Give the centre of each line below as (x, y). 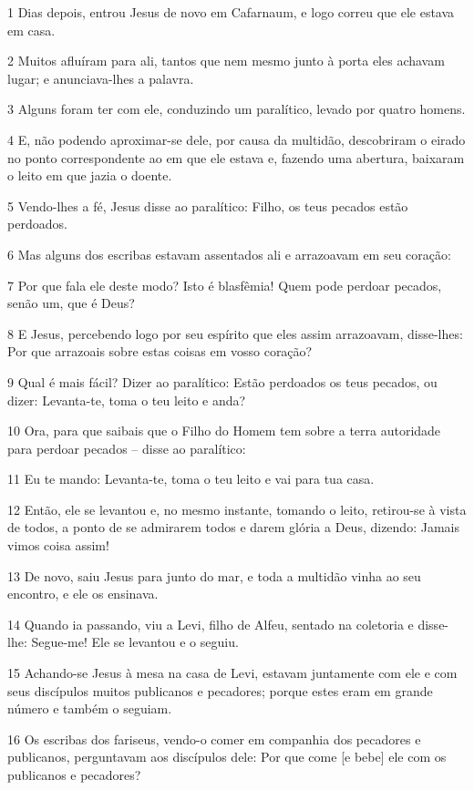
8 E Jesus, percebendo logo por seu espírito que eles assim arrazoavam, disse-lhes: (235, 333)
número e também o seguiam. (90, 708)
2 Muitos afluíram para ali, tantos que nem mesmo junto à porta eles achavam (226, 61)
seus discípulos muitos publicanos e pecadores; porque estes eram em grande (220, 690)
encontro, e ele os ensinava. (83, 594)
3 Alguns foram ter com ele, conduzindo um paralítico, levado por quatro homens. (237, 109)
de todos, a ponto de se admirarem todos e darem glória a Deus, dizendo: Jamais (233, 527)
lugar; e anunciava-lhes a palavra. (101, 78)
